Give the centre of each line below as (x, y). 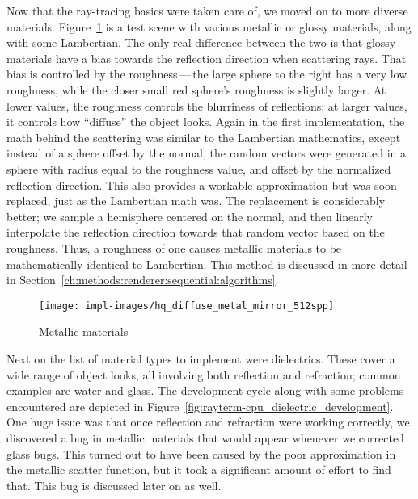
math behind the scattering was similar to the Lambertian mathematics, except (204, 137)
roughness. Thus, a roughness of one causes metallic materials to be (174, 247)
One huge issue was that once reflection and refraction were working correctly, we (208, 422)
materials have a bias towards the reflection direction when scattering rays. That (207, 58)
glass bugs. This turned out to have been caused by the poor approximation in (201, 453)
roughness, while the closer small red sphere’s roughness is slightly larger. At (196, 89)
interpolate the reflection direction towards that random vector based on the (196, 232)
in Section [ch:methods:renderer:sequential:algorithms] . (143, 280)
